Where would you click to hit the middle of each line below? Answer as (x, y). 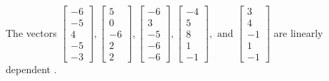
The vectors (31, 32)
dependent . (31, 69)
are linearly (298, 32)
